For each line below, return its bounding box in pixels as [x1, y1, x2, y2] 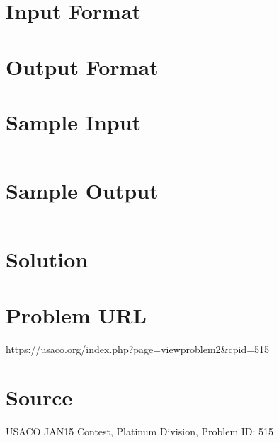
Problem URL [6, 300, 147, 329]
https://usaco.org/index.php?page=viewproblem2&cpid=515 [6, 341, 270, 356]
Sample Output [6, 176, 159, 205]
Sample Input [6, 107, 142, 136]
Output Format [6, 52, 159, 81]
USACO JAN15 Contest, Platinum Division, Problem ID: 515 [6, 424, 274, 439]
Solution [6, 245, 89, 274]
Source [6, 383, 73, 412]
